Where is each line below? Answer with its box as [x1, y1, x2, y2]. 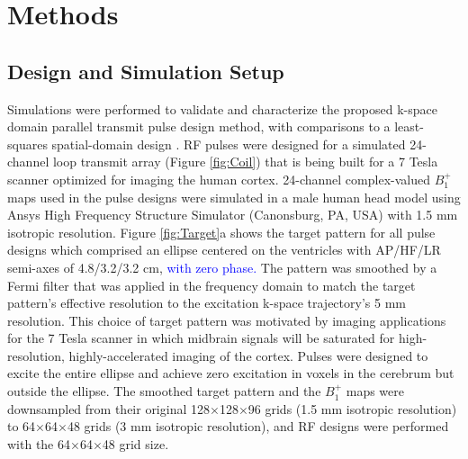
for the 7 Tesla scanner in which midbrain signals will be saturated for [7, 328, 395, 347]
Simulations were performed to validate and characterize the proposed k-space [7, 99, 438, 118]
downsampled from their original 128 [7, 399, 210, 418]
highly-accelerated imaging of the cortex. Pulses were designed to [68, 346, 428, 364]
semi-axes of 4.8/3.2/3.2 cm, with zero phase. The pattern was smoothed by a [7, 257, 437, 276]
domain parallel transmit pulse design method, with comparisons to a [7, 117, 391, 136]
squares [7, 134, 48, 153]
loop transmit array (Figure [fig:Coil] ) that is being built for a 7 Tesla [52, 152, 438, 171]
